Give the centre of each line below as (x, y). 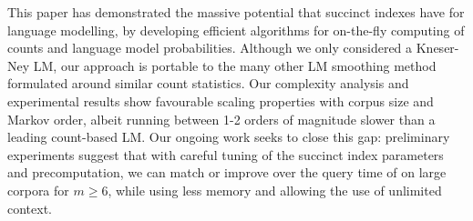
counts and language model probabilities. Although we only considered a (210, 48)
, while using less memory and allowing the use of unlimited (275, 190)
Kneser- (437, 48)
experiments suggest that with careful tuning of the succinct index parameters (226, 154)
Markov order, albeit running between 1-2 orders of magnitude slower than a (221, 119)
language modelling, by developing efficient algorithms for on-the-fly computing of (236, 30)
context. (30, 208)
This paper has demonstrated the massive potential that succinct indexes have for (236, 12)
